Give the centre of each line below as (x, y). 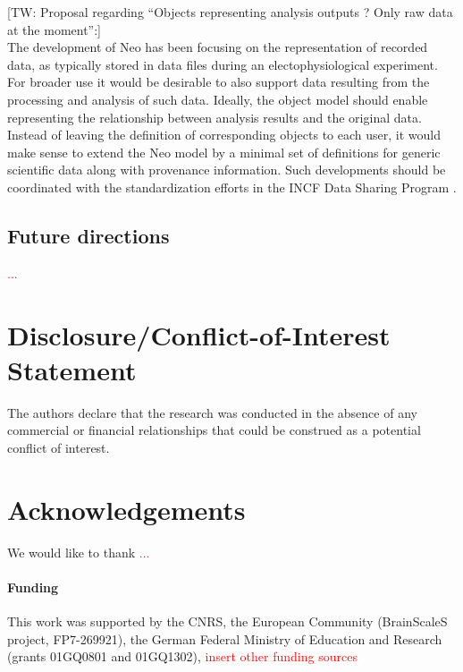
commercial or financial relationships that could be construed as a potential (214, 430)
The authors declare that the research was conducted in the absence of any (212, 412)
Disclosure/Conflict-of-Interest (199, 334)
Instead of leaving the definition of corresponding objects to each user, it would (224, 135)
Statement (72, 369)
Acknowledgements (126, 509)
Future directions (88, 235)
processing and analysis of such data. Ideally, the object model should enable (218, 99)
